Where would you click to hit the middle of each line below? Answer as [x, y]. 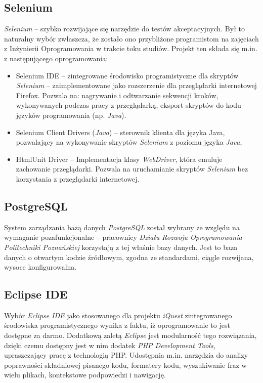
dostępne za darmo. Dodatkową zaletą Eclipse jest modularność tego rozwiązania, [130, 335]
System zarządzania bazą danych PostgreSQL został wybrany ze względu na [122, 227]
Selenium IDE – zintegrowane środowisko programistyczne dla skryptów [127, 75]
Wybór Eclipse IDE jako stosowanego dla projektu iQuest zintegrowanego [118, 315]
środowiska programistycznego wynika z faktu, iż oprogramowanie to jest [117, 325]
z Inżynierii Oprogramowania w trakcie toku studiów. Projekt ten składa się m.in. [131, 48]
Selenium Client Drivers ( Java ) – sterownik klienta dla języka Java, [120, 132]
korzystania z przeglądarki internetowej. [78, 178]
